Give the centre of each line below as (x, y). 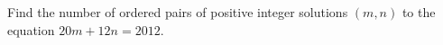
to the (419, 12)
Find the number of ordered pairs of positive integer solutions (178, 12)
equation (31, 29)
